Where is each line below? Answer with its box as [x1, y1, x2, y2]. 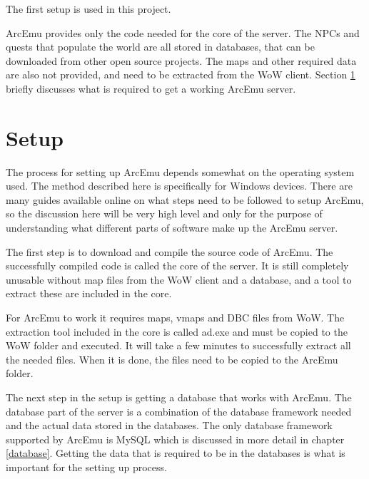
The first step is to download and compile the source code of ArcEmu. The [6, 244, 333, 259]
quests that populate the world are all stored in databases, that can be [6, 39, 315, 54]
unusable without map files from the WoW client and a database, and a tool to [6, 272, 352, 287]
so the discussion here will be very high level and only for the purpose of [6, 206, 323, 221]
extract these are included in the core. [6, 286, 172, 301]
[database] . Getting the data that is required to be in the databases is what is [6, 445, 345, 460]
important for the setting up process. [6, 459, 167, 474]
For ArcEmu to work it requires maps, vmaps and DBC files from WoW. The [6, 310, 345, 325]
